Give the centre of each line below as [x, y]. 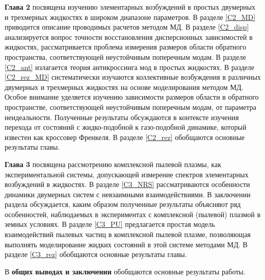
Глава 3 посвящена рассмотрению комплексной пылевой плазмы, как [113, 164]
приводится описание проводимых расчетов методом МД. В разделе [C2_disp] [127, 27]
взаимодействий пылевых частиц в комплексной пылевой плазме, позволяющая [128, 234]
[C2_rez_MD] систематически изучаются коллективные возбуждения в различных [133, 77]
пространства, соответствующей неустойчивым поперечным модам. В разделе [125, 56]
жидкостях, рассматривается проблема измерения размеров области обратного [125, 47]
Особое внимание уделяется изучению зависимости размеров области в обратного [132, 97]
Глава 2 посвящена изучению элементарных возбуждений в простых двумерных [130, 7]
